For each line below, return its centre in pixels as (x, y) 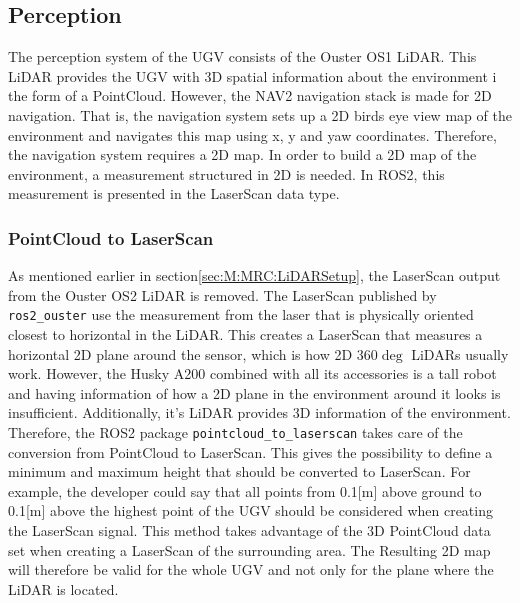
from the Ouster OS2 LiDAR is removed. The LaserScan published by (222, 294)
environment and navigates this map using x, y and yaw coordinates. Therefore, (252, 134)
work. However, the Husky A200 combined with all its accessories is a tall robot (252, 373)
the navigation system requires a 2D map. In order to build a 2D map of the (242, 154)
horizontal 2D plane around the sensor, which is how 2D (180, 353)
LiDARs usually (460, 353)
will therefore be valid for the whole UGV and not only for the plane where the (251, 569)
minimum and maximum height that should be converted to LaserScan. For (239, 471)
